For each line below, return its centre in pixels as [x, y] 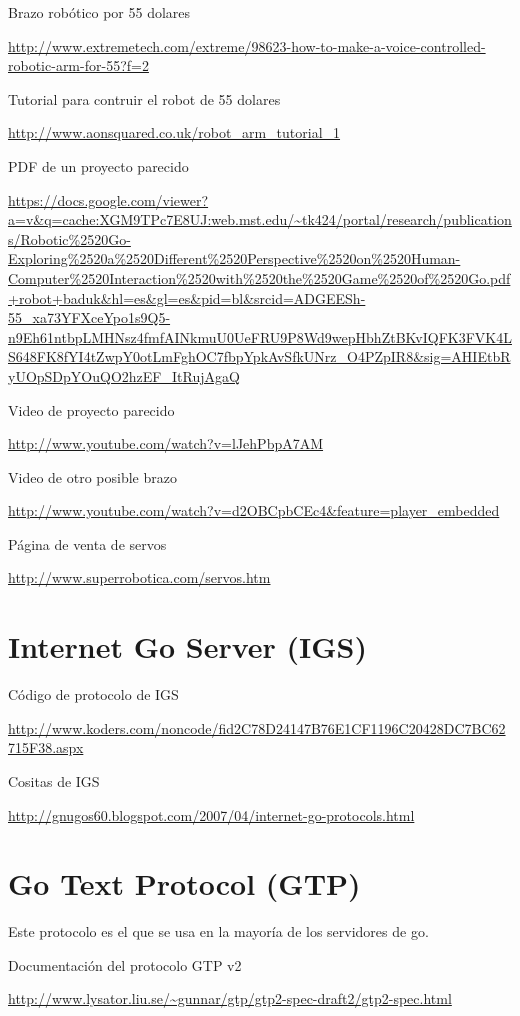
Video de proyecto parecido [91, 409]
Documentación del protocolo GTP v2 [125, 964]
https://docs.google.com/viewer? [108, 199]
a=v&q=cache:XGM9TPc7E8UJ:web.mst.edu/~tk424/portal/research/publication [260, 219]
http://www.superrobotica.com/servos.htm [139, 577]
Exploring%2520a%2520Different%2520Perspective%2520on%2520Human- [234, 258]
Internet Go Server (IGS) [187, 646]
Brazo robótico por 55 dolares [99, 12]
